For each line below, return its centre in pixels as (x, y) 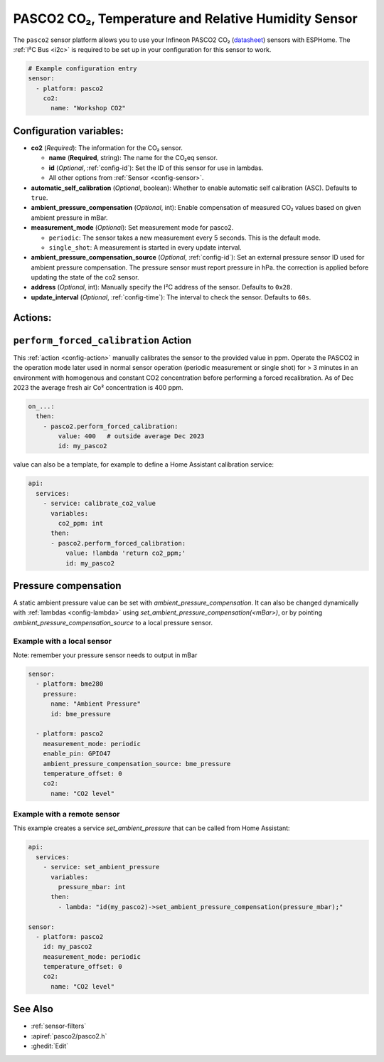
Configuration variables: (69, 131)
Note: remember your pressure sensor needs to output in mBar (105, 655)
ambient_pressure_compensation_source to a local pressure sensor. (113, 622)
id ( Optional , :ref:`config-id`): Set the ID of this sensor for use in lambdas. (156, 168)
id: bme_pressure (81, 714)
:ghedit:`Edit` (50, 1046)
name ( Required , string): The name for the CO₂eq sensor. (133, 158)
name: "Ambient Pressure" (96, 704)
